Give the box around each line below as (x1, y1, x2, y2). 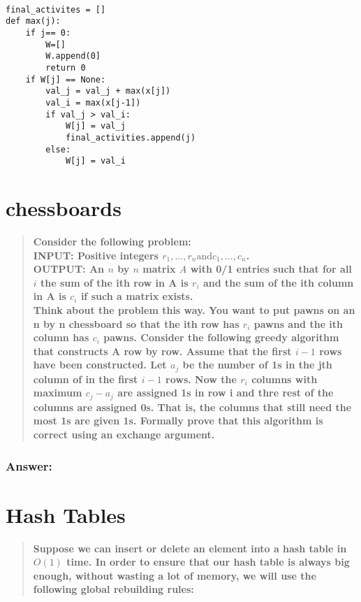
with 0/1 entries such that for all (190, 261, 352, 276)
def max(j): (6, 16, 61, 27)
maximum (33, 385, 82, 400)
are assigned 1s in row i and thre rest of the (117, 385, 334, 400)
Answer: (6, 457, 52, 474)
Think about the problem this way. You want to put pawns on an (33, 302, 355, 317)
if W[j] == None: (25, 74, 106, 85)
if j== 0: (25, 27, 71, 38)
